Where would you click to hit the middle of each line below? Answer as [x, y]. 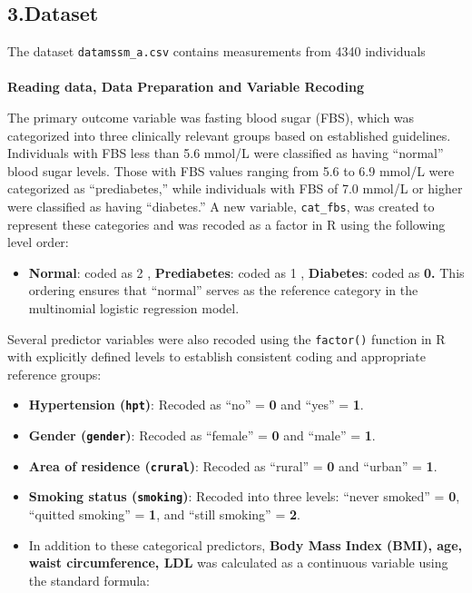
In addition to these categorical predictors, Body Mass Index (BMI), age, [245, 544]
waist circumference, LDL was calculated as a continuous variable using [238, 563]
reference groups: [54, 374]
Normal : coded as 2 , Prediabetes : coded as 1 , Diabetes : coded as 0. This [246, 272]
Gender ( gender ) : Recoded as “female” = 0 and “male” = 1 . [202, 435]
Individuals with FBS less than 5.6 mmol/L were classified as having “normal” [226, 153]
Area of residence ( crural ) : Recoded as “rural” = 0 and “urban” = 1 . [233, 465]
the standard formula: [89, 580]
